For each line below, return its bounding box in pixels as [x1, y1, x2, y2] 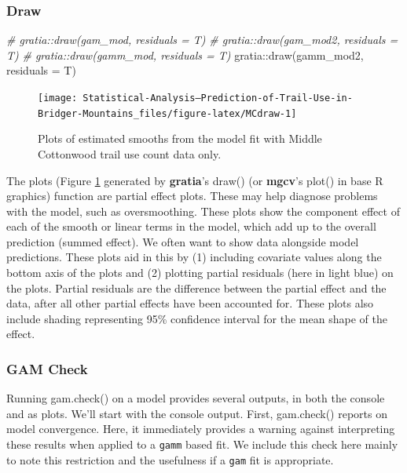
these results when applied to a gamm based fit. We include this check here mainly [6, 436, 398, 453]
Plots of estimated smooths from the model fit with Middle [38, 130, 322, 147]
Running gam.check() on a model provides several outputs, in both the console [6, 390, 385, 406]
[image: [38, 93, 78, 104]
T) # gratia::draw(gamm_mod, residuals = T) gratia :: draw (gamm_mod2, [6, 46, 364, 63]
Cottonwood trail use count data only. [38, 145, 222, 162]
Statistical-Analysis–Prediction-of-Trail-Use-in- [82, 93, 353, 104]
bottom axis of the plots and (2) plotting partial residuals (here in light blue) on [6, 264, 394, 281]
